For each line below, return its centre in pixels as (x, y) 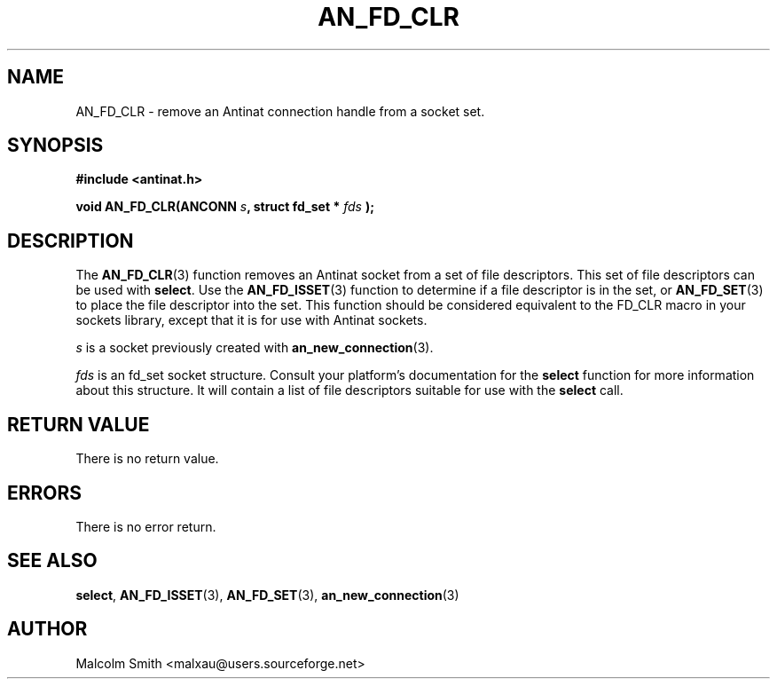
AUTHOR (47, 629)
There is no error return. (146, 526)
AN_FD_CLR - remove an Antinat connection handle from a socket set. (280, 111)
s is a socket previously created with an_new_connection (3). (255, 348)
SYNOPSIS (55, 146)
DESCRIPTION (71, 240)
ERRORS (45, 493)
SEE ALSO (52, 561)
